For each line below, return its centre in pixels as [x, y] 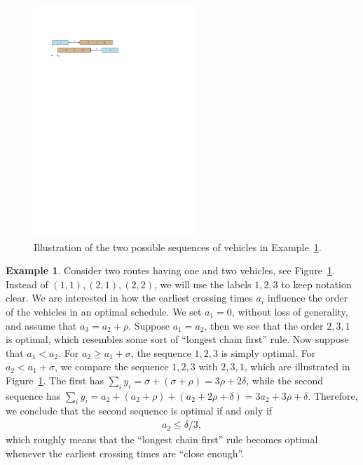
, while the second [285, 380]
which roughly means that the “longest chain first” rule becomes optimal [162, 439]
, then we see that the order [264, 325]
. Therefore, [333, 395]
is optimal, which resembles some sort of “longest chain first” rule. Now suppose [177, 339]
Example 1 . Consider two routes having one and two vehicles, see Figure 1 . [170, 270]
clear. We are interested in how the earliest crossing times [129, 298]
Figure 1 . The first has [55, 380]
